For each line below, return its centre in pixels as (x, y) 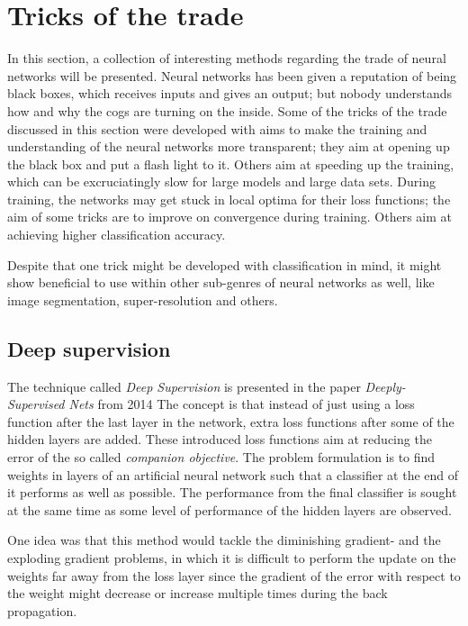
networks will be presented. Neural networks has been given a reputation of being (232, 75)
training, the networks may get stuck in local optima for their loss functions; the (229, 199)
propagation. (42, 610)
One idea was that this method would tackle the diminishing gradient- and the (224, 540)
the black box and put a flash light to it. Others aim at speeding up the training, (231, 163)
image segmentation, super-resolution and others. (143, 299)
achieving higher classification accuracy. (117, 235)
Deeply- (385, 386)
